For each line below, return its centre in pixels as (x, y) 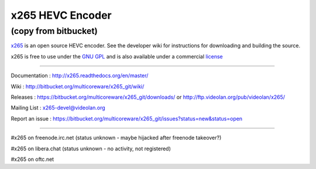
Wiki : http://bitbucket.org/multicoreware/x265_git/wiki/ (78, 86)
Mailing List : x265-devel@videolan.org (58, 108)
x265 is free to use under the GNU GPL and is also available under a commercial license (117, 56)
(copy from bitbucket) (54, 31)
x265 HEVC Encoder (61, 15)
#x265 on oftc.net (32, 159)
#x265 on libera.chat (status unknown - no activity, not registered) (91, 149)
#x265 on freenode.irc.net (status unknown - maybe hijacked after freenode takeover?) (116, 138)
